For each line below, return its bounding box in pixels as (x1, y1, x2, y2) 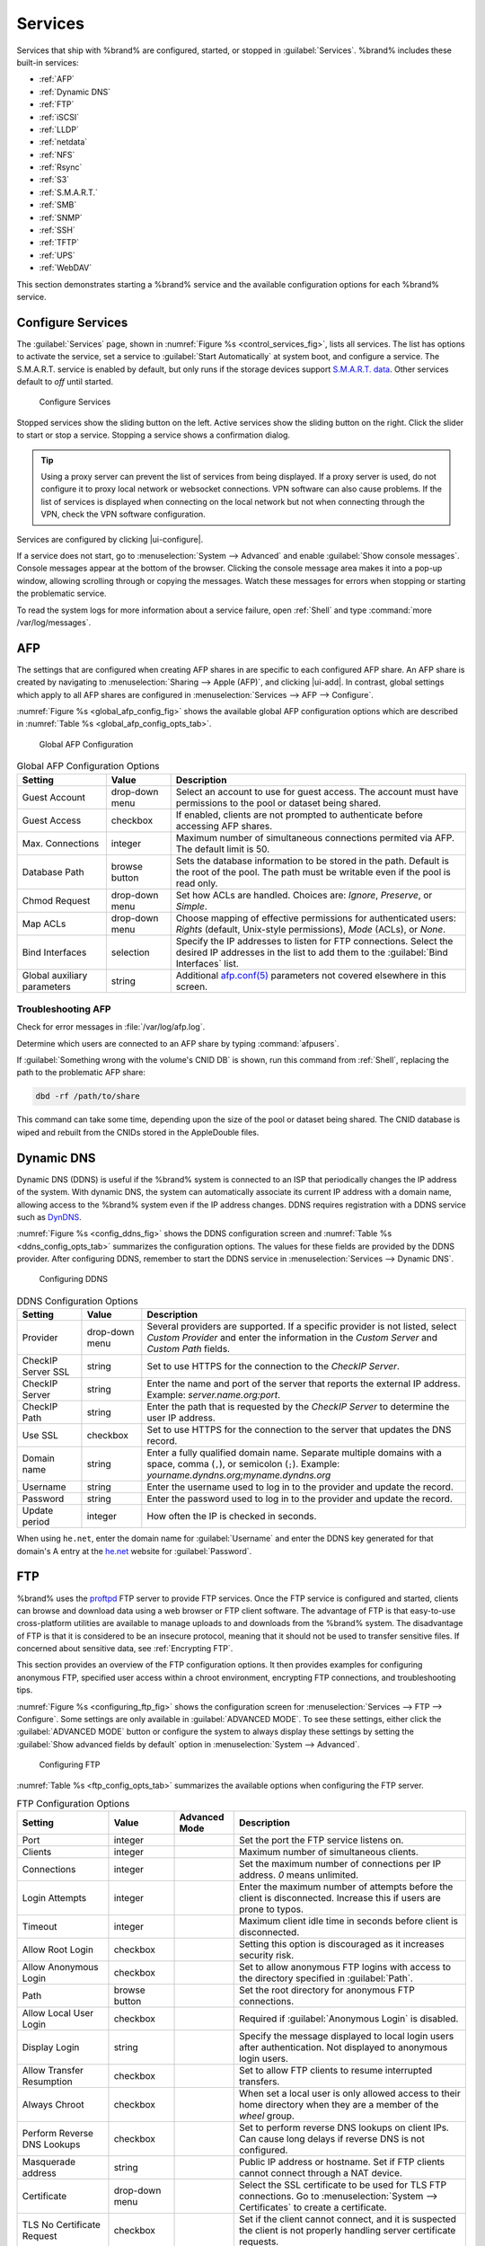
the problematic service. (16, 588, 107, 599)
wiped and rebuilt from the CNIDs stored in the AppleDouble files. (16, 1127, 260, 1137)
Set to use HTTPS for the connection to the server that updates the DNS (146, 1424, 452, 1437)
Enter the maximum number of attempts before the (238, 1880, 454, 1893)
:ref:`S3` (39, 174, 70, 185)
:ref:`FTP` (39, 99, 75, 110)
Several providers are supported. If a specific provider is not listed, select (146, 1321, 457, 1333)
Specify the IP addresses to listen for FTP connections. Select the (175, 934, 454, 947)
